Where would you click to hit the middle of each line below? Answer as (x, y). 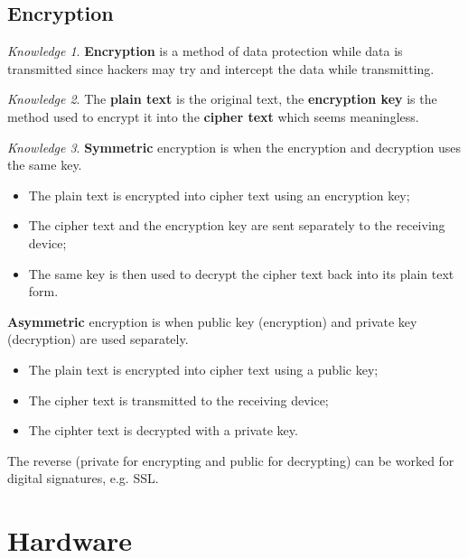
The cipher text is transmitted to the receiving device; (178, 400)
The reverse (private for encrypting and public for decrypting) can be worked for (231, 460)
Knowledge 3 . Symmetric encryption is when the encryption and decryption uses (234, 147)
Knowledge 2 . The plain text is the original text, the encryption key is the (222, 99)
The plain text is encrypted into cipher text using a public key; (203, 369)
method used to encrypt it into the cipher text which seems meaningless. (213, 116)
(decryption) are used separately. (98, 339)
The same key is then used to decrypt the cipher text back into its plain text (241, 273)
